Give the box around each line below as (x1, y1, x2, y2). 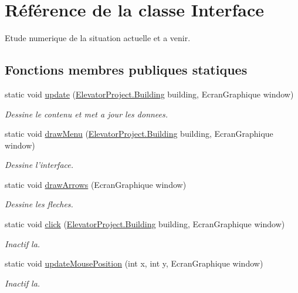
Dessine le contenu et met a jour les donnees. (5, 107, 168, 120)
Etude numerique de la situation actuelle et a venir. (5, 32, 191, 44)
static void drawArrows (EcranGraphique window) (5, 178, 187, 190)
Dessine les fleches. (5, 198, 73, 210)
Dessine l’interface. (5, 159, 74, 171)
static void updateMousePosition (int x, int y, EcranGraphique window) (5, 257, 263, 270)
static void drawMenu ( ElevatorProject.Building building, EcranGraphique (5, 127, 273, 140)
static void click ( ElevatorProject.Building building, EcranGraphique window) (5, 218, 285, 230)
